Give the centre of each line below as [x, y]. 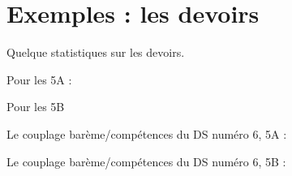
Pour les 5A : [39, 79]
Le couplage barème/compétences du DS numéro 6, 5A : [147, 133]
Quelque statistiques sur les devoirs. [96, 52]
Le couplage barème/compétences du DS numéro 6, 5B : [146, 161]
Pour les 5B [36, 107]
